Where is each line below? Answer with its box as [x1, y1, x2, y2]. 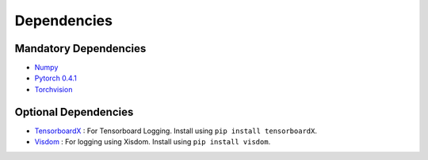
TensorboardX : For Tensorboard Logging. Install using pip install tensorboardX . [34, 126, 317, 136]
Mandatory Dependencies [14, 42, 147, 55]
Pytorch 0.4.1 [34, 73, 77, 83]
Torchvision [34, 84, 73, 94]
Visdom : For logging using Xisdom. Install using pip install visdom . [34, 137, 271, 147]
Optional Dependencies [14, 105, 134, 118]
